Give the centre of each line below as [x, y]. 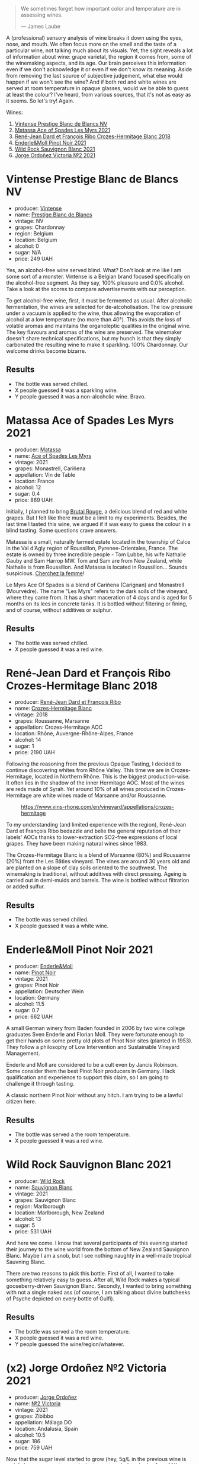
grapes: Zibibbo [34, 1416]
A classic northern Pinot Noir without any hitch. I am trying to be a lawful [94, 1095]
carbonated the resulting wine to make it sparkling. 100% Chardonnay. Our [97, 345]
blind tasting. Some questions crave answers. [62, 530]
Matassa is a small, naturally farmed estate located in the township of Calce [98, 541]
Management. [23, 1053]
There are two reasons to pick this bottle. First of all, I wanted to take [90, 1273]
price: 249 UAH [34, 259]
